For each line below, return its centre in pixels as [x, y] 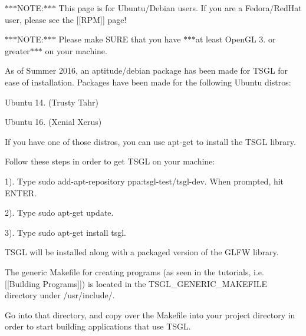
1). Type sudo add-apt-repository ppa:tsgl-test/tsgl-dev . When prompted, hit [144, 181]
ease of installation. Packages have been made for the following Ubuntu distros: [148, 82]
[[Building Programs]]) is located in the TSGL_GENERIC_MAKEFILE [136, 283]
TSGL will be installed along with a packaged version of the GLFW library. [142, 252]
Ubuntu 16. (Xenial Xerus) [53, 122]
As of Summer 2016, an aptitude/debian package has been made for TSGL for [147, 70]
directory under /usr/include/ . [60, 295]
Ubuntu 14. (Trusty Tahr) [52, 102]
